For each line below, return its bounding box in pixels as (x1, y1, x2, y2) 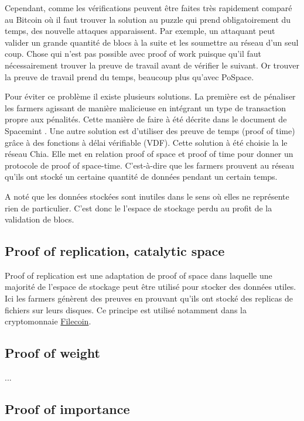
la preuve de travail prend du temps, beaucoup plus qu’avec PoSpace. (5, 70, 254, 83)
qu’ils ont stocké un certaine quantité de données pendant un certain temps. (5, 170, 278, 183)
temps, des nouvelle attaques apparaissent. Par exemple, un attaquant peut (5, 25, 275, 37)
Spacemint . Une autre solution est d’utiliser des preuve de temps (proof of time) (5, 124, 295, 136)
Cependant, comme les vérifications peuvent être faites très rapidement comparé (5, 2, 292, 13)
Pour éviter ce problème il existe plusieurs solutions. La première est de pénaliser (5, 90, 296, 102)
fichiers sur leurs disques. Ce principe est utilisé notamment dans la (5, 303, 247, 316)
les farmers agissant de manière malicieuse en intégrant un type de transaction (5, 101, 286, 114)
